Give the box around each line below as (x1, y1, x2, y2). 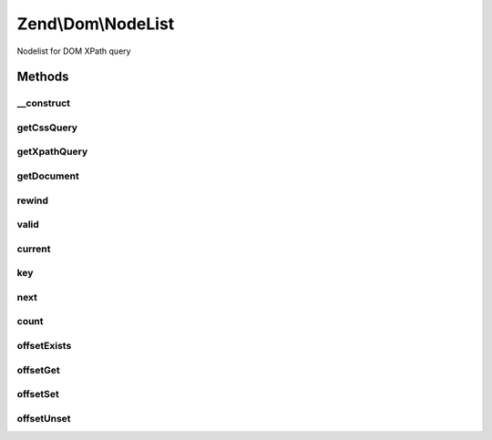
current (16, 242, 51, 255)
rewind (16, 194, 49, 207)
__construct (16, 97, 71, 109)
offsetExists (16, 339, 72, 352)
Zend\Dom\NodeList (16, 14, 175, 34)
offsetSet (16, 388, 59, 401)
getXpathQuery (16, 146, 88, 159)
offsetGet (16, 363, 60, 376)
